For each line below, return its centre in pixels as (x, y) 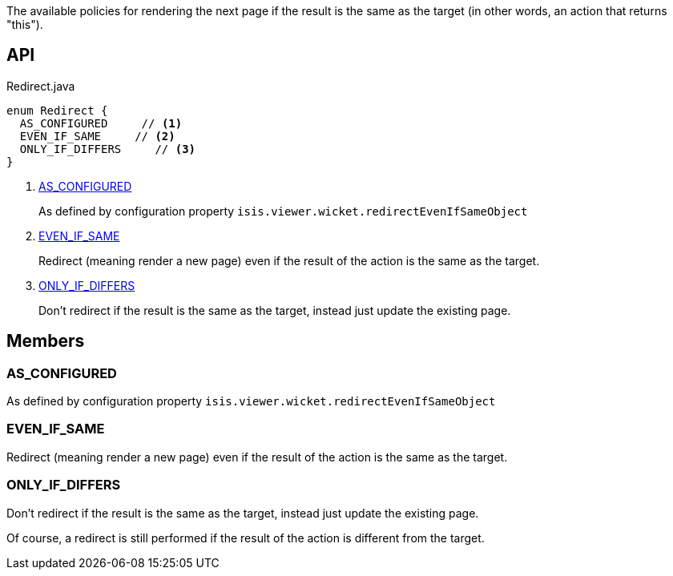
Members (46, 341)
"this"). (25, 24)
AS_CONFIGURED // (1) (101, 123)
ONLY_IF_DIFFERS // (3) (108, 149)
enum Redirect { (57, 110)
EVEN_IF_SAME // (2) (97, 136)
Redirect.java (41, 86)
